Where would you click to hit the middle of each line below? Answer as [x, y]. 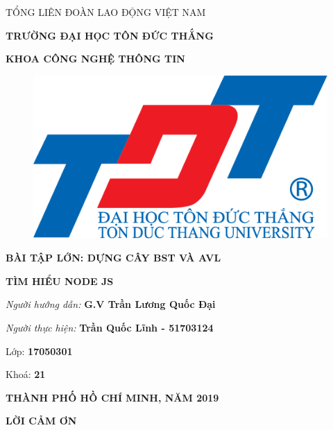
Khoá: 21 [26, 374]
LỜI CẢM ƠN [41, 421]
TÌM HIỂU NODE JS [60, 281]
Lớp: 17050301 [39, 351]
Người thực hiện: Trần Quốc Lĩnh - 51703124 [110, 327]
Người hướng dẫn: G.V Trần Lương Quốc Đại [111, 304]
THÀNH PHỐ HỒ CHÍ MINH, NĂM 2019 [112, 397]
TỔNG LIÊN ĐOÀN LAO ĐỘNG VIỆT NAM [106, 12]
